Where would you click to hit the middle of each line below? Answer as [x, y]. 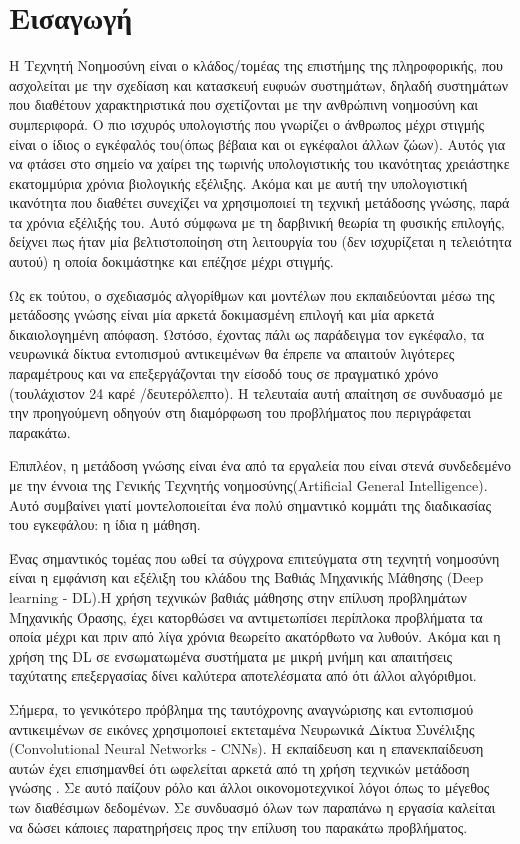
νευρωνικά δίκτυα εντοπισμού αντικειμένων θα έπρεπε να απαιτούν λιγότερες [232, 353]
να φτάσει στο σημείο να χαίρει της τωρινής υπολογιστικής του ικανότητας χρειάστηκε [259, 163]
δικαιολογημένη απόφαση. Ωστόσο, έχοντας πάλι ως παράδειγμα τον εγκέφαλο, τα [247, 333]
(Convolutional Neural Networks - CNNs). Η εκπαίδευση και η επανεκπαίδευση [246, 748]
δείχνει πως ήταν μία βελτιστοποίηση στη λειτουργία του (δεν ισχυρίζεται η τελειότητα [260, 241]
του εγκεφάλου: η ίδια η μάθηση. [105, 524]
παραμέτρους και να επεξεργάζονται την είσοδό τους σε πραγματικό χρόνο [224, 373]
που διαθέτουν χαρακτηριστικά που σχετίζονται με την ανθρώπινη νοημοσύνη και [244, 104]
